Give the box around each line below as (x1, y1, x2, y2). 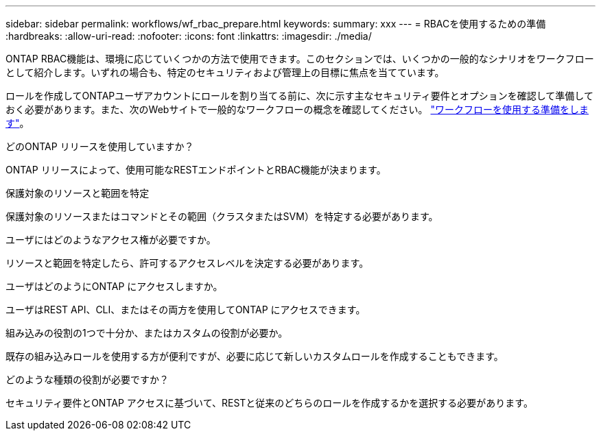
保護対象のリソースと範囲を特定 (5, 187, 150, 199)
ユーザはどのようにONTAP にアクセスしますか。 (5, 280, 223, 292)
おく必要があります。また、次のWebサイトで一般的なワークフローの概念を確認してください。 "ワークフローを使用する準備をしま (5, 104, 589, 115)
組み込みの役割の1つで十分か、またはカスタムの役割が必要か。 (5, 327, 288, 339)
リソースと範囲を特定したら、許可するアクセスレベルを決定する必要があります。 (5, 257, 369, 269)
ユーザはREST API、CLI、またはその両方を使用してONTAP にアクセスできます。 (5, 304, 366, 315)
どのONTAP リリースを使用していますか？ (5, 141, 194, 152)
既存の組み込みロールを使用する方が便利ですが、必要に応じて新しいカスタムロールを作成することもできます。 (5, 350, 504, 362)
